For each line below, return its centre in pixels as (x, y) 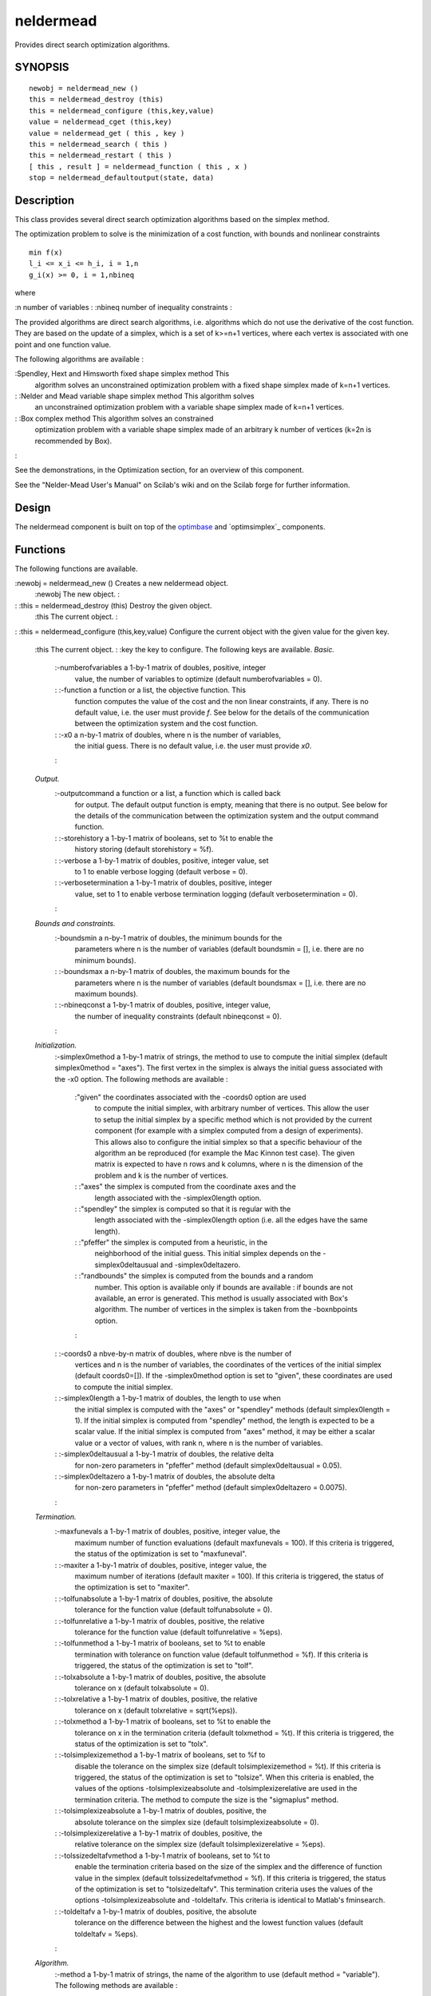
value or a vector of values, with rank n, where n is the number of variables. (199, 1443)
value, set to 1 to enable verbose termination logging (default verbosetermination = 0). (216, 893)
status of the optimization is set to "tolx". (141, 1744)
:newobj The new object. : (77, 594)
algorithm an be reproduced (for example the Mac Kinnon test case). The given (225, 1153)
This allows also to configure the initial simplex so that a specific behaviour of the (228, 1142)
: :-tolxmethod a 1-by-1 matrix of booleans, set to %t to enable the (163, 1721)
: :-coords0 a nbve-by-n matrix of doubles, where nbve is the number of (173, 1353)
